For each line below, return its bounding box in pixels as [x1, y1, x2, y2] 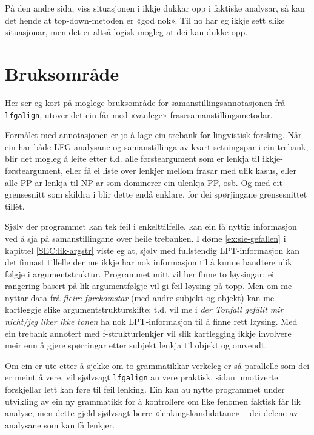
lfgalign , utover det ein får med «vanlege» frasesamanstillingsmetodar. [5, 108, 273, 121]
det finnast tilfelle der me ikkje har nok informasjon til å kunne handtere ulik [5, 256, 292, 268]
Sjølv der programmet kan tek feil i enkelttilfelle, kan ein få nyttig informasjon [5, 220, 297, 233]
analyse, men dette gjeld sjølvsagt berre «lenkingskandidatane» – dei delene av [5, 407, 298, 419]
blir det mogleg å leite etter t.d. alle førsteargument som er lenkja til [5, 152, 260, 165]
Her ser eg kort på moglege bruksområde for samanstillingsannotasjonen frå [5, 96, 286, 108]
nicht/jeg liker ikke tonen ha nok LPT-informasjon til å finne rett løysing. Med [5, 315, 298, 328]
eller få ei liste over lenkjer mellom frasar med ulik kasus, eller [65, 164, 296, 176]
